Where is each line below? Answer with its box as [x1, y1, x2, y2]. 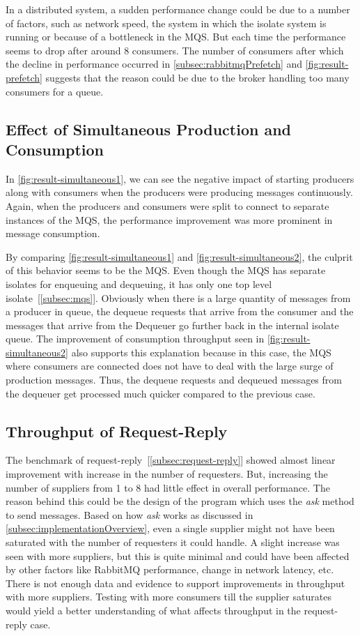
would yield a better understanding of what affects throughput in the [6, 603, 301, 617]
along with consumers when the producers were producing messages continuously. [6, 185, 353, 199]
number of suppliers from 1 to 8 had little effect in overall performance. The [6, 480, 330, 494]
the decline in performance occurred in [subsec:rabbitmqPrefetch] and [6, 56, 303, 71]
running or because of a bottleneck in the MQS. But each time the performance [6, 29, 346, 44]
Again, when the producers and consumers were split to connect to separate [6, 198, 329, 213]
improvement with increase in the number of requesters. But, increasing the [6, 467, 328, 481]
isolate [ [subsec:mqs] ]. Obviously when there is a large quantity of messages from [6, 290, 351, 305]
